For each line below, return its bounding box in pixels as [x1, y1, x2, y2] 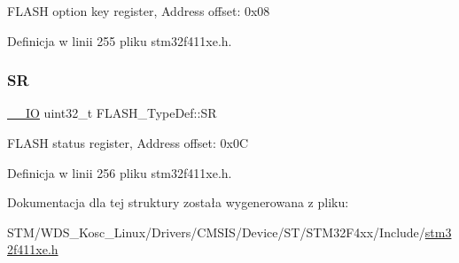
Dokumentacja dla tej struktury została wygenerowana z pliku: [7, 193, 349, 212]
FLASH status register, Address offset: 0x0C [7, 134, 248, 151]
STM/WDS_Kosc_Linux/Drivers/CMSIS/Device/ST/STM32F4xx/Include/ [7, 222, 425, 241]
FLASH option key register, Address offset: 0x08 [7, 2, 270, 19]
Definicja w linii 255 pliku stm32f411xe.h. [7, 31, 232, 50]
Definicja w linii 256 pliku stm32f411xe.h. [7, 163, 232, 182]
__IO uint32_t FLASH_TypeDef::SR [7, 104, 217, 122]
